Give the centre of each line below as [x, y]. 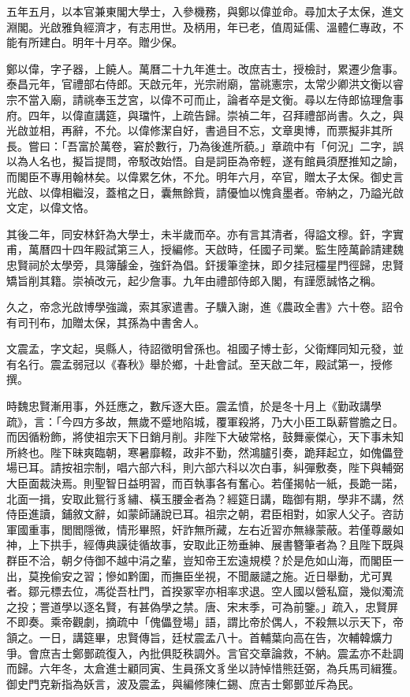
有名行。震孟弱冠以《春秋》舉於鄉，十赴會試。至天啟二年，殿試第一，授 [194, 363]
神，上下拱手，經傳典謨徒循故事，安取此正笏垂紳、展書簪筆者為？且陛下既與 [205, 545]
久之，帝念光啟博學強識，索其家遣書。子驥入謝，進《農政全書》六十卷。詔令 [205, 307]
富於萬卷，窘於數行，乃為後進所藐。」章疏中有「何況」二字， [235, 145]
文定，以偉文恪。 [50, 208]
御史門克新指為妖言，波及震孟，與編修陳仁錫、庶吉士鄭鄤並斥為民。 [183, 683]
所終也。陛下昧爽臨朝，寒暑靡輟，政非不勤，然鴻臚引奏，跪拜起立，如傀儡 [199, 452]
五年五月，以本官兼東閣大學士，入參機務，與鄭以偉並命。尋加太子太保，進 [199, 11]
